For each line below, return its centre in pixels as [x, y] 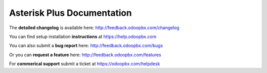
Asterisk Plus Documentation [70, 13]
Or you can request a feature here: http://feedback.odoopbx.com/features [85, 55]
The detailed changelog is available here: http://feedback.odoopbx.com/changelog [94, 28]
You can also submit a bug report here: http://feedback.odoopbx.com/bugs [86, 46]
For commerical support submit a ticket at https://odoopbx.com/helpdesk [85, 64]
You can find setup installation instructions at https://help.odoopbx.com [83, 36]
